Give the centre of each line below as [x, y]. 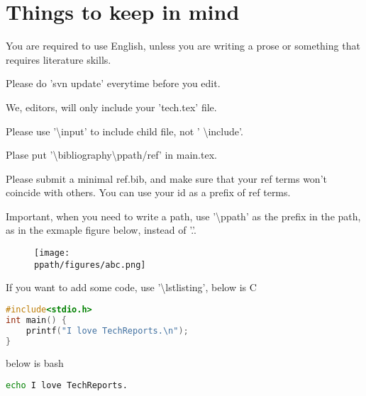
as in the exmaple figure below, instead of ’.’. [101, 230]
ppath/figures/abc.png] [90, 265]
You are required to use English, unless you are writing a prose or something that [183, 46]
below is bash [35, 363]
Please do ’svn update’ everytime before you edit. [113, 83]
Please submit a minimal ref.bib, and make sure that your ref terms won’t [166, 178]
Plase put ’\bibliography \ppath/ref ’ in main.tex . [111, 155]
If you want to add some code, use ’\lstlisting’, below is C [131, 287]
